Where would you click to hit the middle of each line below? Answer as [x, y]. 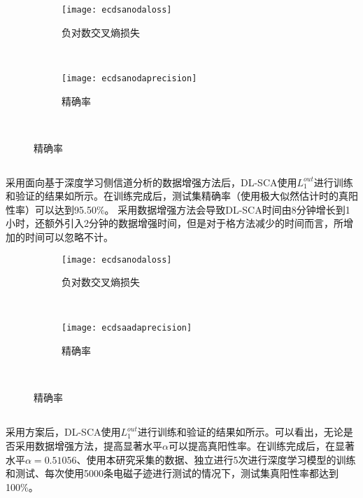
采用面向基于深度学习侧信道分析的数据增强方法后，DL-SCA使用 [151, 182]
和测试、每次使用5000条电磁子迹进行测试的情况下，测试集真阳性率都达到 [172, 473]
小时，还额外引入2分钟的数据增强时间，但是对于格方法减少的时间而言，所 [175, 223]
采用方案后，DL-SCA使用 [63, 432]
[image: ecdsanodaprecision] [129, 78]
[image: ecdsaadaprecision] [127, 328]
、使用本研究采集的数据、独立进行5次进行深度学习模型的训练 [216, 459]
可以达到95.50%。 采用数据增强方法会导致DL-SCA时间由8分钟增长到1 [192, 209]
